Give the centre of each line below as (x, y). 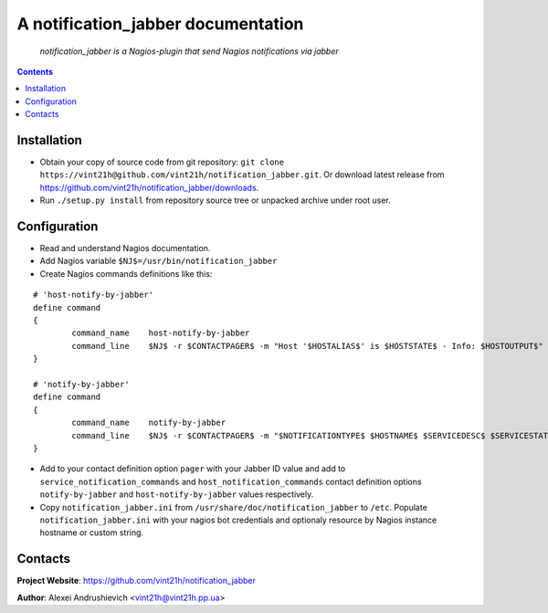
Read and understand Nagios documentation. (125, 248)
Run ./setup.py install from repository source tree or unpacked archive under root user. (216, 200)
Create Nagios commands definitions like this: (126, 273)
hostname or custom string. (92, 533)
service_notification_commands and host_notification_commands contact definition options (231, 481)
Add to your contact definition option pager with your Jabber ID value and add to (193, 469)
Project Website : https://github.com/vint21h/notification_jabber (136, 581)
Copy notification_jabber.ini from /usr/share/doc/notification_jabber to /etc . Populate (234, 507)
